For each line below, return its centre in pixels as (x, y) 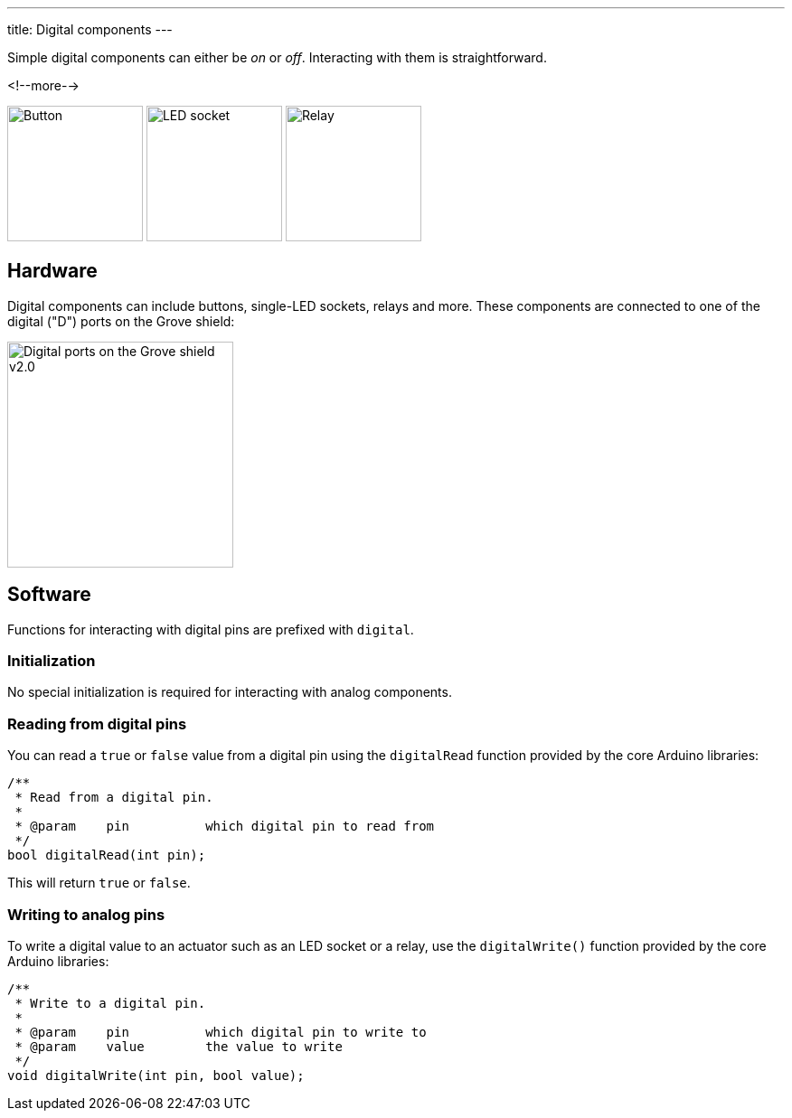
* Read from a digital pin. (114, 798)
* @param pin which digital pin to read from (225, 827)
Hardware (52, 271)
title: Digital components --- (90, 29)
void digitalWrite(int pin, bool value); (156, 1075)
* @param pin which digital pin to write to (221, 1032)
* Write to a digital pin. (110, 1003)
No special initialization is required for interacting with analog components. (230, 692)
